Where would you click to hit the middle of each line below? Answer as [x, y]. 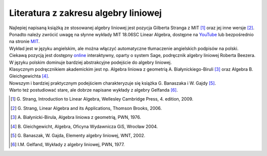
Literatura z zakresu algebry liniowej [86, 13]
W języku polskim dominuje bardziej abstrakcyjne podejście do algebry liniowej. [90, 62]
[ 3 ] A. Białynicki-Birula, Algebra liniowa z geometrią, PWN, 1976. [76, 117]
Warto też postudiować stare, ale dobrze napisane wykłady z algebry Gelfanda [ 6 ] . [93, 90]
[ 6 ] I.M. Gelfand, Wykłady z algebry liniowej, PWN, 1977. [68, 145]
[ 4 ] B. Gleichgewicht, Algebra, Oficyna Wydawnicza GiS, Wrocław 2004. [84, 126]
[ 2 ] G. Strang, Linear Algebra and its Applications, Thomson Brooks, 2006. [86, 108]
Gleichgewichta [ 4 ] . [29, 76]
